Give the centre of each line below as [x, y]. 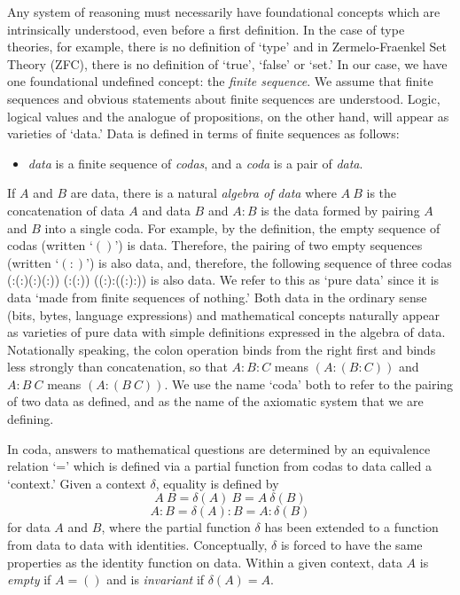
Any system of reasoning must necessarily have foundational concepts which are [224, 12]
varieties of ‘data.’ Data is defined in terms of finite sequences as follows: [203, 133]
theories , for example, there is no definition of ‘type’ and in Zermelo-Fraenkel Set [227, 47]
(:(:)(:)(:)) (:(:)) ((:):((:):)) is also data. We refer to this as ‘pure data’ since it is [223, 280]
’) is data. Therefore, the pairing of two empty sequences [269, 245]
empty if [29, 579]
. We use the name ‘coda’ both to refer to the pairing [309, 384]
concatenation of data [66, 210]
